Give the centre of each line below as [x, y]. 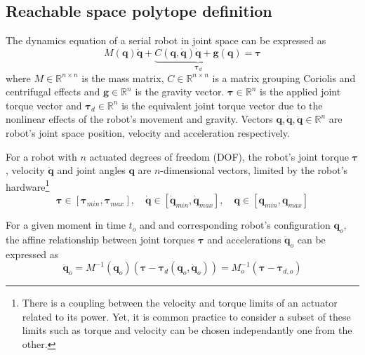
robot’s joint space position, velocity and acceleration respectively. [148, 133]
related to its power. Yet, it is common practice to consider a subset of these [186, 316]
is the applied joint [300, 92]
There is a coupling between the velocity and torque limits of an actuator [180, 303]
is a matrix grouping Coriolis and [284, 78]
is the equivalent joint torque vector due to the [222, 105]
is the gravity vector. [180, 92]
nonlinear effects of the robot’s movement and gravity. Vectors [139, 119]
